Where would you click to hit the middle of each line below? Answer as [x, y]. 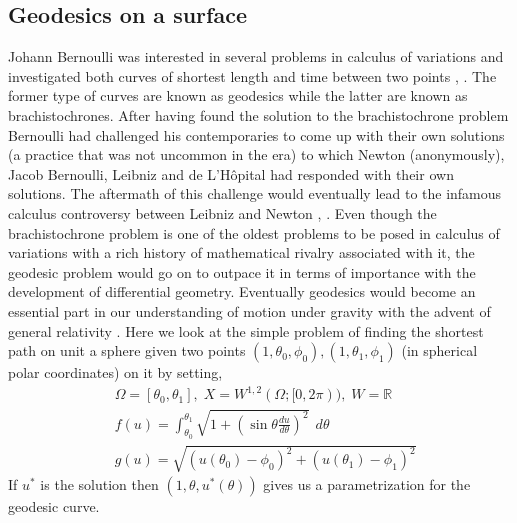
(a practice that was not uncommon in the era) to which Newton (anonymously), [256, 154]
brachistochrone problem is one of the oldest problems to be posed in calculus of [254, 232]
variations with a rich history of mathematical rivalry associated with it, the [241, 252]
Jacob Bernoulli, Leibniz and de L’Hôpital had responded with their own [231, 173]
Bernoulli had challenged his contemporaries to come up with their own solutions [256, 134]
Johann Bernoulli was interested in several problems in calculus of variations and [256, 56]
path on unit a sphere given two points [127, 350]
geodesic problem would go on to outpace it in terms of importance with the [242, 271]
